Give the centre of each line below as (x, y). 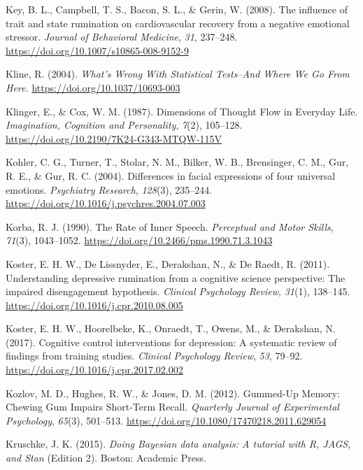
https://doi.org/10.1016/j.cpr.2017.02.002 (94, 370)
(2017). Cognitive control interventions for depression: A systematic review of (171, 342)
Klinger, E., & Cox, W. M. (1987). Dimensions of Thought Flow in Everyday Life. (182, 111)
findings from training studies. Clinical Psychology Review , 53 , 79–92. (154, 356)
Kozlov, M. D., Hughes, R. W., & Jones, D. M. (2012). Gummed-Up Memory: (173, 393)
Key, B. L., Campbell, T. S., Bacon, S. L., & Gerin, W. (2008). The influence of (177, 9)
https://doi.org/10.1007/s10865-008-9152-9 (97, 50)
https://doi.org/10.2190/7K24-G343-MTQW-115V (114, 138)
